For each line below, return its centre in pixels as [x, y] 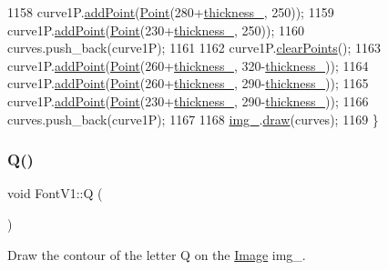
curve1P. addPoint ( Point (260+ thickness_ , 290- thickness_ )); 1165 [188, 83]
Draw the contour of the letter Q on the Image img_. [157, 254]
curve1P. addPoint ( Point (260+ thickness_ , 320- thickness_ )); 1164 [188, 65]
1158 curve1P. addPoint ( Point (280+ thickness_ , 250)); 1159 [171, 12]
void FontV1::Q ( [55, 193]
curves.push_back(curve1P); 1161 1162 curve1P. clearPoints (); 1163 [194, 48]
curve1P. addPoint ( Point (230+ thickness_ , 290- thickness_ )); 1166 [188, 100]
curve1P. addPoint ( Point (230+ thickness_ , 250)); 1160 [156, 30]
